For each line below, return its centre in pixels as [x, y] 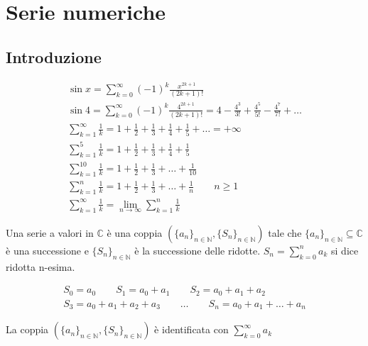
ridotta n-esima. [40, 266]
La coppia [27, 329]
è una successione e [47, 250]
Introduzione [54, 56]
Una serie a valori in [50, 232]
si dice [345, 250]
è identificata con [191, 329]
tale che [285, 232]
